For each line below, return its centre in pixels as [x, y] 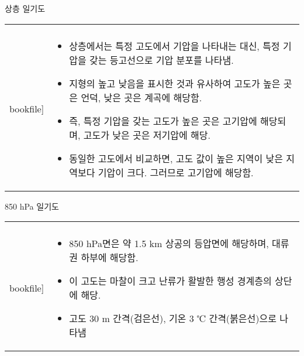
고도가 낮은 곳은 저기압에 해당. [147, 135]
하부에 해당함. [110, 258]
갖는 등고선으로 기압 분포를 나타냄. [162, 60]
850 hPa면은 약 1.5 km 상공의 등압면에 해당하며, [169, 244]
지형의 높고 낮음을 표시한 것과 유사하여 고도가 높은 [175, 83]
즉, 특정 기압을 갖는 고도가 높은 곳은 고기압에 [163, 121]
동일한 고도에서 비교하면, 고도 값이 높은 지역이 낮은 [176, 158]
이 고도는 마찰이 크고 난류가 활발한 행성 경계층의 [170, 281]
